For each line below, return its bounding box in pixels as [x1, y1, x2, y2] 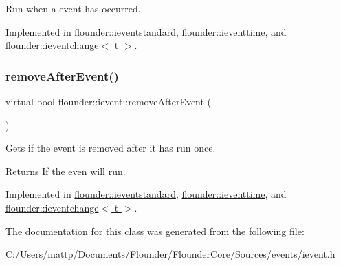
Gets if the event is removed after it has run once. [5, 141, 216, 155]
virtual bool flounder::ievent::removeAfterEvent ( [5, 94, 212, 108]
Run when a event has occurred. [5, 1, 141, 15]
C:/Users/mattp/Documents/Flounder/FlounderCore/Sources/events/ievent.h [5, 247, 335, 261]
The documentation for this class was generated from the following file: [5, 223, 305, 238]
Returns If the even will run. [5, 163, 126, 178]
